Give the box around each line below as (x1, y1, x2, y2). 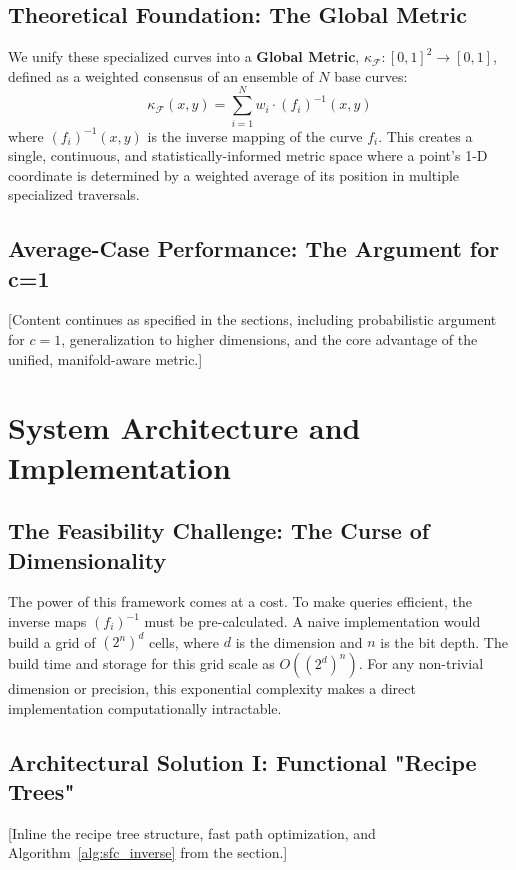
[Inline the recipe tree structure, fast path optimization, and (8, 822, 376, 843)
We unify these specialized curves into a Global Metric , (8, 46, 360, 67)
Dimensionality (8, 544, 167, 575)
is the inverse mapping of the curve (147, 125, 363, 146)
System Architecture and (8, 407, 361, 448)
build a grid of (8, 631, 96, 652)
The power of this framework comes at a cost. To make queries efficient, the (8, 591, 472, 612)
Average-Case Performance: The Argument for (8, 233, 500, 264)
